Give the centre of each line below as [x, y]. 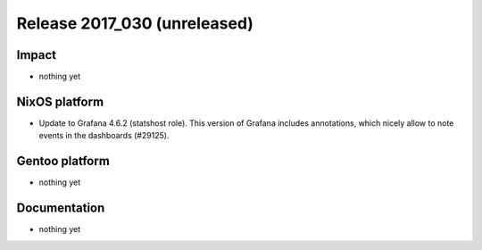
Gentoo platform [63, 161]
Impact [37, 55]
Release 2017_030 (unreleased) [135, 23]
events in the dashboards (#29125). [104, 136]
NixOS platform [60, 101]
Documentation [61, 208]
